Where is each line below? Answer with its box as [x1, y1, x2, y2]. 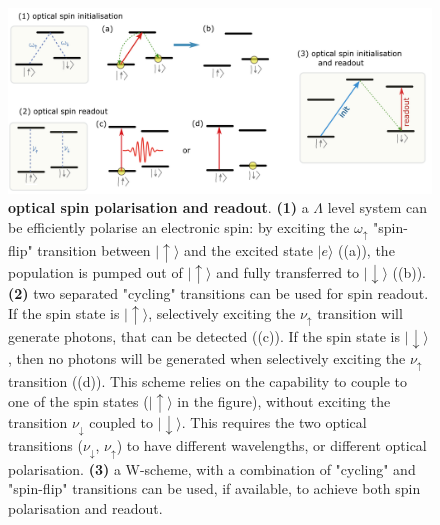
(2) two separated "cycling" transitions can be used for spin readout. [8, 283, 429, 304]
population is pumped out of [8, 261, 183, 282]
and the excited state [184, 240, 313, 261]
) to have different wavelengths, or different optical [116, 435, 427, 456]
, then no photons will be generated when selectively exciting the [8, 347, 406, 368]
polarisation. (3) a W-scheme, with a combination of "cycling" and [8, 458, 416, 479]
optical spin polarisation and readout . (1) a [8, 197, 309, 218]
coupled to [89, 412, 153, 433]
